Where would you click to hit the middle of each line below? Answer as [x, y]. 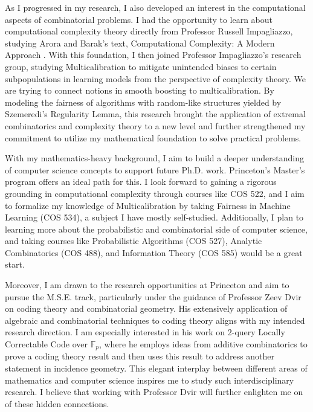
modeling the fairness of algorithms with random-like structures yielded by [143, 102]
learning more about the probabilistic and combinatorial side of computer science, [156, 229]
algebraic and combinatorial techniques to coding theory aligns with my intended [155, 320]
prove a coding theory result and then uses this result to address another [140, 356]
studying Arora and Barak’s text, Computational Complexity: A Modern [140, 43]
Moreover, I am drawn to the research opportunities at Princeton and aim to [147, 285]
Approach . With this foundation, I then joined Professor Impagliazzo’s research [153, 55]
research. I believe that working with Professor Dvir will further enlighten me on [154, 392]
